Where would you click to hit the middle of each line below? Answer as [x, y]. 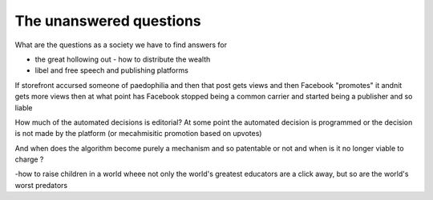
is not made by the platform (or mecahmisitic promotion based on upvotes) [138, 134]
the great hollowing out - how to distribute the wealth [123, 59]
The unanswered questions [108, 21]
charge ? [29, 159]
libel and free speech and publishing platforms [111, 70]
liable [24, 107]
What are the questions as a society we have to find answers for [121, 45]
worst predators [41, 185]
